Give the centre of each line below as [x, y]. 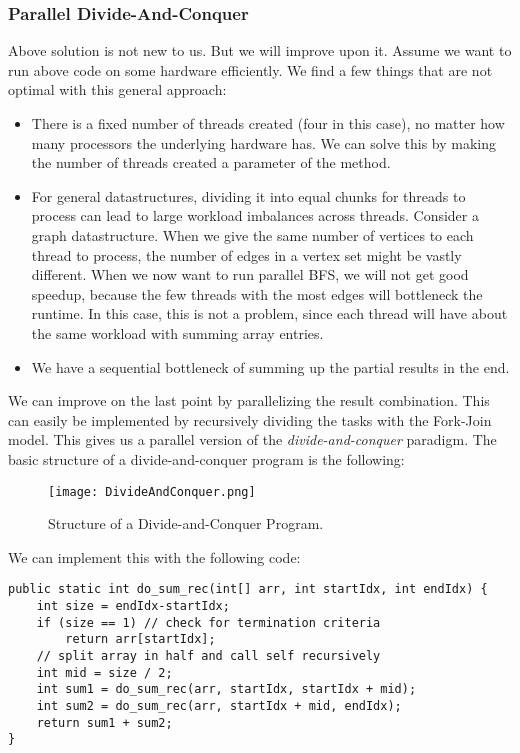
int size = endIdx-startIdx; [133, 606]
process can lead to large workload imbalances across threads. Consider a [255, 215]
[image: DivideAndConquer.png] [152, 491]
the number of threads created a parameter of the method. [211, 162]
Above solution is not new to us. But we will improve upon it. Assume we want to [260, 50]
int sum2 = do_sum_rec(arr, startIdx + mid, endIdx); [219, 705]
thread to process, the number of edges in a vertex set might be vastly [246, 254]
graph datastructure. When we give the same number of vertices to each [252, 234]
